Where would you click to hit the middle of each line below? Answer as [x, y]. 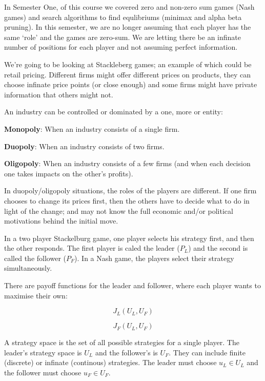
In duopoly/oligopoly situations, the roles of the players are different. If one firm [130, 191]
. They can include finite [207, 352]
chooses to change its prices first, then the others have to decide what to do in [127, 200]
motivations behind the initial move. [61, 221]
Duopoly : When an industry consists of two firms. [84, 146]
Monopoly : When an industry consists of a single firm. [92, 128]
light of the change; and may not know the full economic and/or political [119, 210]
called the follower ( [35, 258]
